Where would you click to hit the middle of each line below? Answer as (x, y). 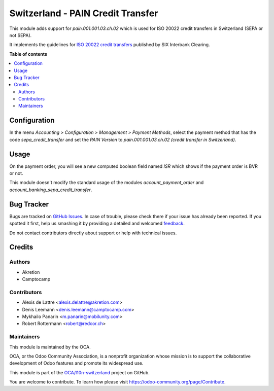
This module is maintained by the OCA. (50, 347)
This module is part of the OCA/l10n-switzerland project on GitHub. (79, 372)
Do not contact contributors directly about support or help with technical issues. (93, 233)
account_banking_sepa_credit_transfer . (51, 190)
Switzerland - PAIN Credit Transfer (84, 13)
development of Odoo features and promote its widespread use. (76, 363)
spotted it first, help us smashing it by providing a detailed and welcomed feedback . (97, 224)
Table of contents (28, 54)
